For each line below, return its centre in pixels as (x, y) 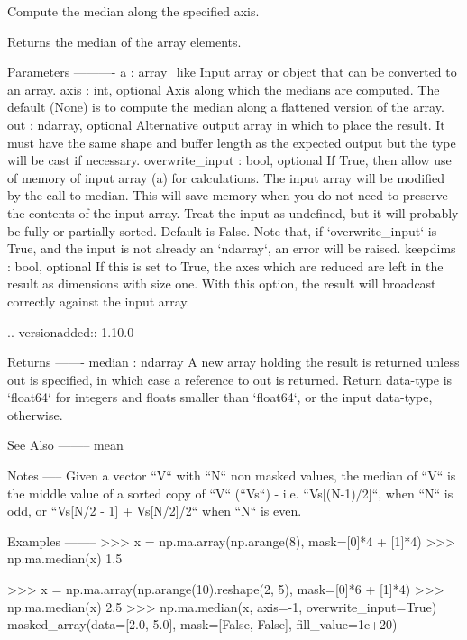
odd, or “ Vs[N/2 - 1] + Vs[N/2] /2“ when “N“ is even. (155, 511)
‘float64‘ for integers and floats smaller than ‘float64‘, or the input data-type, (220, 397)
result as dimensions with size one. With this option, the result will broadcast (222, 283)
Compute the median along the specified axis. (133, 11)
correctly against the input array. (99, 301)
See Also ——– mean (65, 445)
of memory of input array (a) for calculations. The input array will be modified (226, 177)
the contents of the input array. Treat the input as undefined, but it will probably (233, 212)
